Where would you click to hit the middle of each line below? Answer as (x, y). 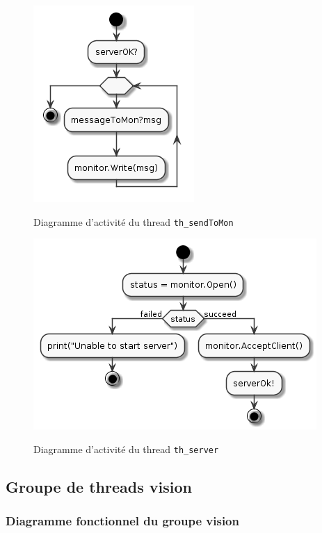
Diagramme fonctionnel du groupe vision (122, 521)
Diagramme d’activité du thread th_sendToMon (134, 221)
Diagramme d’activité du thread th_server (126, 449)
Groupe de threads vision (99, 486)
